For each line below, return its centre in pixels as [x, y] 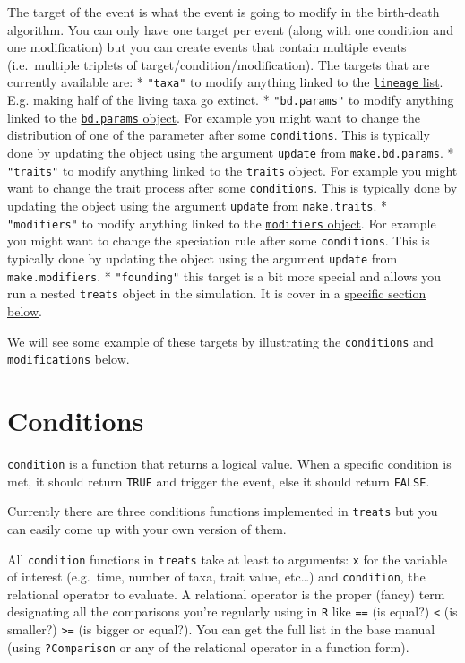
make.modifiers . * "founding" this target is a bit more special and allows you [224, 276]
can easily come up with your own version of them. [147, 528]
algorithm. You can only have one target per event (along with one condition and [230, 29]
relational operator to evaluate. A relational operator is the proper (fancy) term [226, 594]
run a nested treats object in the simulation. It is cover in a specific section [217, 293]
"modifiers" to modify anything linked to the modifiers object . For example [222, 223]
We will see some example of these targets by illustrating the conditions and [220, 341]
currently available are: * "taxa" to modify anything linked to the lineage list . [225, 82]
